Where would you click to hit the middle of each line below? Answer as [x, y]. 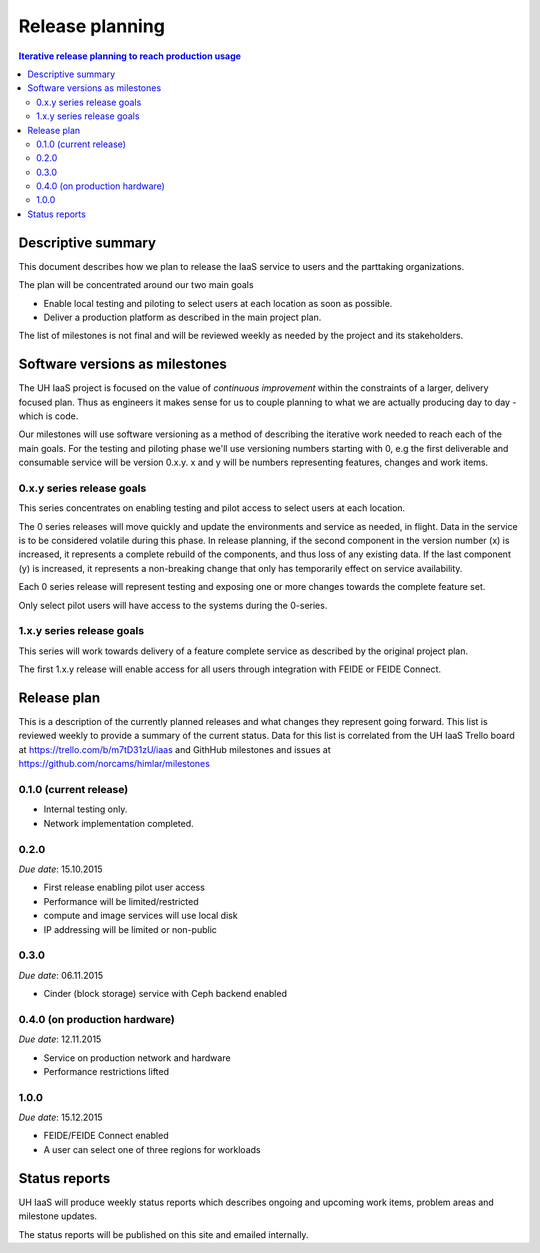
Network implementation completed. [118, 823]
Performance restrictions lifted [106, 1071]
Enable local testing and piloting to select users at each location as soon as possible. [218, 303]
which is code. [48, 416]
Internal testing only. [85, 809]
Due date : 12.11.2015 [60, 1039]
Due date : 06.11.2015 [61, 975]
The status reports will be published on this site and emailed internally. [163, 1234]
